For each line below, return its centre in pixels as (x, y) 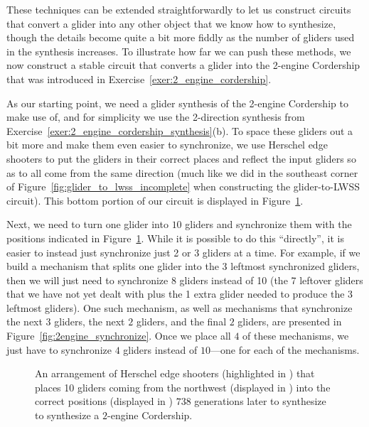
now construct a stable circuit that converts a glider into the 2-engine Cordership (183, 65)
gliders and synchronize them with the (268, 224)
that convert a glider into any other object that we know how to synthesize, (171, 23)
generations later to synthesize (260, 401)
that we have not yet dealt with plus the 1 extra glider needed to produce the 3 (180, 294)
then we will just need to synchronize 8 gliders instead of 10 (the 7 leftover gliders (185, 280)
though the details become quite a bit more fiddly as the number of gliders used (181, 37)
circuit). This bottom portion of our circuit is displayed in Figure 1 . (155, 200)
